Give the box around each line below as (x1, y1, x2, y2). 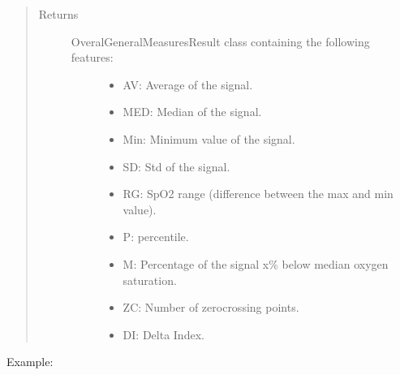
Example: (6, 353, 54, 370)
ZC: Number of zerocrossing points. (123, 299, 299, 316)
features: (71, 49, 114, 66)
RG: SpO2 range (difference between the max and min (123, 185, 394, 202)
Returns (38, 6, 79, 22)
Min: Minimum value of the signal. (123, 130, 295, 147)
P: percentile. (123, 228, 189, 245)
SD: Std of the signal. (123, 157, 230, 175)
